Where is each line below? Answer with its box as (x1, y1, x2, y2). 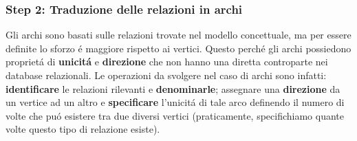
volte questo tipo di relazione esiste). (6, 122, 160, 136)
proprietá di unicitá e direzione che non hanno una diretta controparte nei (6, 54, 328, 69)
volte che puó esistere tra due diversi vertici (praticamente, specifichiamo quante (6, 108, 345, 122)
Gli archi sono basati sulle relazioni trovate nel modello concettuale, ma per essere (6, 28, 351, 42)
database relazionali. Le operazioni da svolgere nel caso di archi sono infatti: (6, 68, 327, 82)
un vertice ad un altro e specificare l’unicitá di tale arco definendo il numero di (6, 95, 345, 109)
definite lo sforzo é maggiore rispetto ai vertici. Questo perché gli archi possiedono (6, 41, 351, 55)
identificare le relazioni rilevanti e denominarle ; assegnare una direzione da (6, 81, 340, 96)
